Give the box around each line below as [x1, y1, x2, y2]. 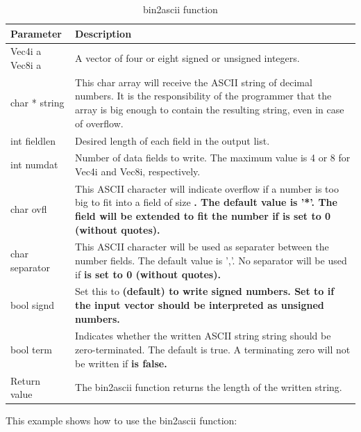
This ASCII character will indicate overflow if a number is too [75, 181, 339, 195]
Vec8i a [10, 58, 42, 72]
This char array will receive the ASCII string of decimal [75, 74, 312, 89]
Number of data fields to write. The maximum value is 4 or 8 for [75, 150, 351, 165]
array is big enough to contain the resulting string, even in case [75, 102, 344, 117]
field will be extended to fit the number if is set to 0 [75, 208, 331, 223]
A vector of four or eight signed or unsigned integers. [75, 51, 300, 65]
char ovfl [10, 202, 47, 216]
